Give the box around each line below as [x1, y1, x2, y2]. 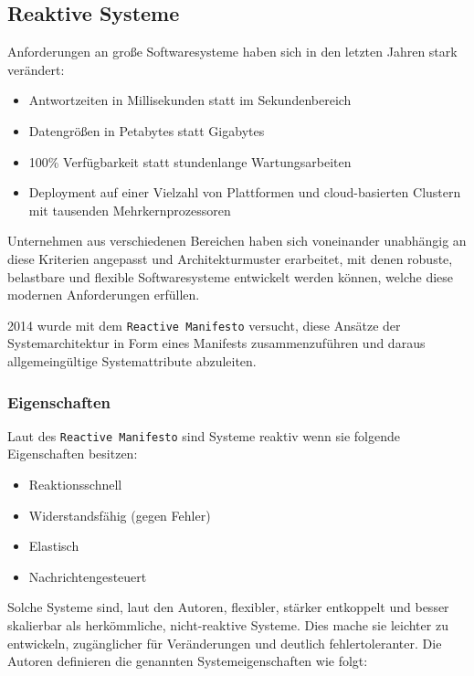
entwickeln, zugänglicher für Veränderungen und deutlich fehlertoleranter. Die [7, 633, 442, 652]
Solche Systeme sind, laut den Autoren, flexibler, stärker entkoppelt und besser [7, 597, 449, 617]
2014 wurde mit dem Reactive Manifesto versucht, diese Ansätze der [7, 315, 401, 334]
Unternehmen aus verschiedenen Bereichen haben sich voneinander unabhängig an [7, 231, 467, 250]
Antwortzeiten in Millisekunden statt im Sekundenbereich [28, 90, 352, 110]
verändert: [7, 59, 65, 79]
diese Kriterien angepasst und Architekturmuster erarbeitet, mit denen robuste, [7, 248, 453, 268]
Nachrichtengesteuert [28, 566, 147, 586]
